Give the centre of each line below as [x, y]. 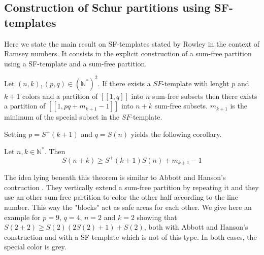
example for [22, 217]
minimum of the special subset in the [62, 117]
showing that [157, 217]
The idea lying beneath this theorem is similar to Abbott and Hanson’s [115, 177]
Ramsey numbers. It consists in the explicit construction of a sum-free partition [128, 53]
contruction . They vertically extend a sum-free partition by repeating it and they [131, 187]
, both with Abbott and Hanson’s [196, 227]
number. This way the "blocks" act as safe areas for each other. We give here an [128, 207]
